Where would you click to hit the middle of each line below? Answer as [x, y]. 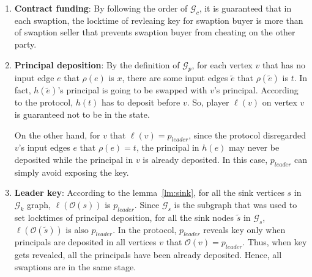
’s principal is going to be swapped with [132, 90]
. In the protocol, [145, 229]
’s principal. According [256, 90]
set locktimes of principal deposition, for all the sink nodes [124, 217]
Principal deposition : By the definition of [97, 64]
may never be [254, 147]
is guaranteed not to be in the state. [82, 114]
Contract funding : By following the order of [101, 8]
